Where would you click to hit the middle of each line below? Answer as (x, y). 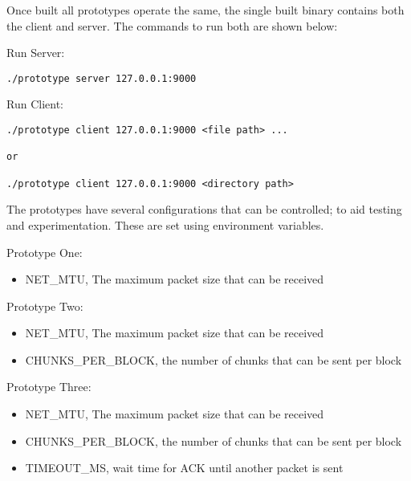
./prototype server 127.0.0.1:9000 (102, 78)
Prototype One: (45, 252)
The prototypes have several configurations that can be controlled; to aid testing (204, 209)
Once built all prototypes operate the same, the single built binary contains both (205, 10)
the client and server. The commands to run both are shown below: (172, 25)
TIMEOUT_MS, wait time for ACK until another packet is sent (184, 468)
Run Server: (36, 53)
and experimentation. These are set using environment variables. (165, 224)
